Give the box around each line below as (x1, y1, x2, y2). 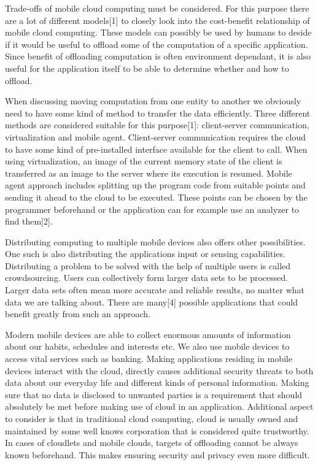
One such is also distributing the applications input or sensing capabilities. (5, 247, 285, 260)
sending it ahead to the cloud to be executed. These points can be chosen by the (5, 190, 308, 203)
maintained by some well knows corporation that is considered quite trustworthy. (5, 424, 309, 437)
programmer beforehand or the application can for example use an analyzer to (5, 202, 300, 215)
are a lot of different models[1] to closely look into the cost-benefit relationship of (5, 13, 310, 26)
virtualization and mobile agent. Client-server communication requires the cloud (5, 130, 306, 143)
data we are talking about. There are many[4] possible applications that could (5, 295, 298, 308)
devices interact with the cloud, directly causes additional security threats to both (5, 364, 314, 377)
